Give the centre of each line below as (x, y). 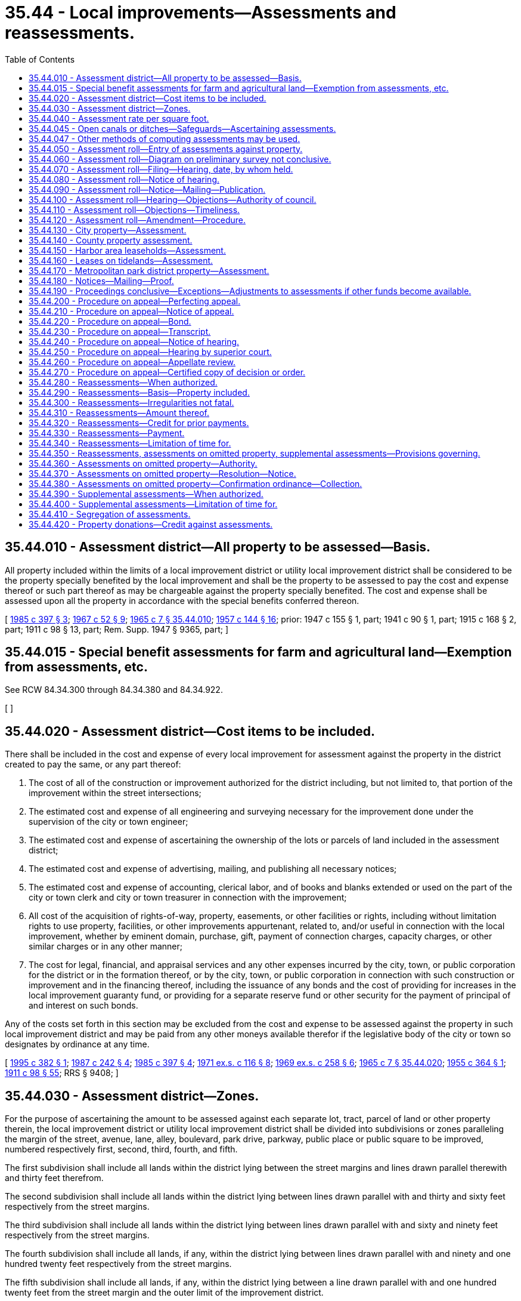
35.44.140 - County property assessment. (111, 240)
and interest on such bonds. (83, 1006)
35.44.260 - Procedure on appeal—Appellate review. (132, 362)
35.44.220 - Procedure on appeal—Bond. (110, 321)
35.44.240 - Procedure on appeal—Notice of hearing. (134, 341)
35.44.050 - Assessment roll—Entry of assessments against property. (166, 149)
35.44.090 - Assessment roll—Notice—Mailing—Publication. (147, 189)
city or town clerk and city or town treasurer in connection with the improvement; (188, 898)
